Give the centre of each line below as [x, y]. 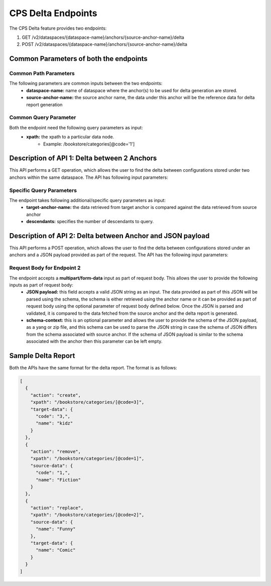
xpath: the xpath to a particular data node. [70, 137]
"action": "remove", [56, 451]
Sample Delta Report [42, 356]
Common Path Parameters [42, 74]
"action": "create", [56, 395]
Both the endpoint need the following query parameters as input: [76, 127]
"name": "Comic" [56, 550]
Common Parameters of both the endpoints [79, 59]
